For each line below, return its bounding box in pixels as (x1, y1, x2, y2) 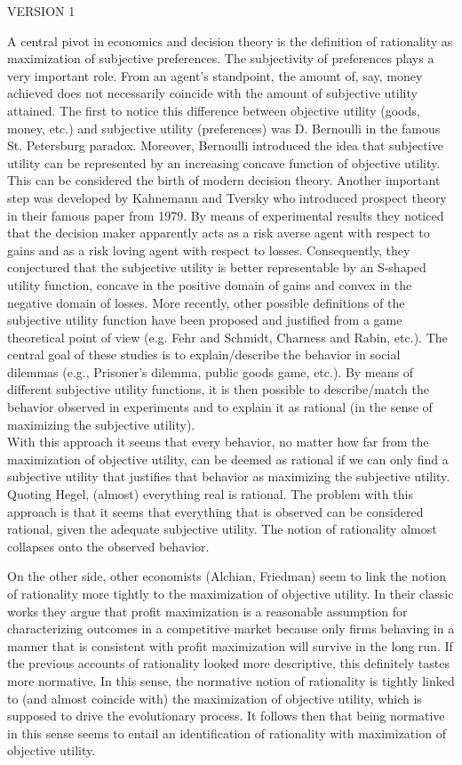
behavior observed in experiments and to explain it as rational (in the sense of (7, 398, 433, 416)
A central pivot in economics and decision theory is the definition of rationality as (7, 31, 453, 50)
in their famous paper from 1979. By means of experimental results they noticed (7, 205, 444, 224)
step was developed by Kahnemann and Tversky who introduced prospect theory (7, 188, 447, 206)
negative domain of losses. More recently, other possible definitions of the (7, 293, 405, 311)
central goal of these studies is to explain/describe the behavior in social (7, 345, 401, 364)
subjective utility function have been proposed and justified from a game (7, 310, 402, 329)
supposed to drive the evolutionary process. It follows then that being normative (7, 706, 445, 725)
